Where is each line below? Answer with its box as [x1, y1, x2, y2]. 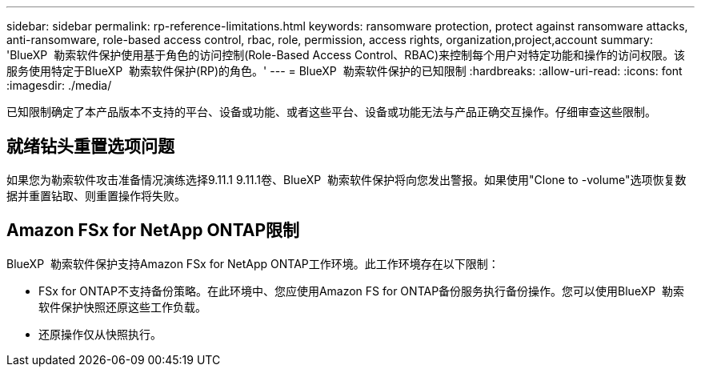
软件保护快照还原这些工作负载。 [38, 299, 206, 314]
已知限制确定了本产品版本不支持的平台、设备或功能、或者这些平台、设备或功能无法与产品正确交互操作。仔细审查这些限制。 [6, 105, 656, 118]
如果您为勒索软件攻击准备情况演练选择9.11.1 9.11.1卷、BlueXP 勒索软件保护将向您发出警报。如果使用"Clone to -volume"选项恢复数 [6, 172, 687, 186]
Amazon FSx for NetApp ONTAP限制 [6, 220, 300, 241]
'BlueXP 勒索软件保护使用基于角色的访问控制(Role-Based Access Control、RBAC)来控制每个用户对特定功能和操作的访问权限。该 [6, 48, 686, 62]
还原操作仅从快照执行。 [38, 327, 162, 341]
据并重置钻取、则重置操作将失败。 [6, 188, 186, 203]
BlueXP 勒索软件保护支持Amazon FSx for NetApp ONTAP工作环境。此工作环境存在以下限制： [6, 256, 499, 271]
